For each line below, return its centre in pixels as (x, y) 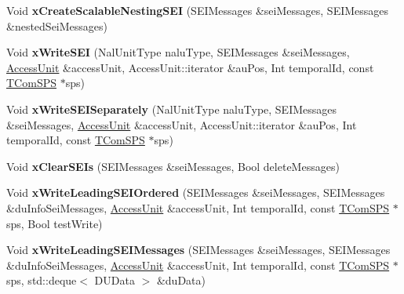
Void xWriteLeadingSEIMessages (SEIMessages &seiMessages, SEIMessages (198, 250)
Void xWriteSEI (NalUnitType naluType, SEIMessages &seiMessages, (178, 52)
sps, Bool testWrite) (55, 223)
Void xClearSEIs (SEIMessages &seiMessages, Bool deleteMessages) (173, 166)
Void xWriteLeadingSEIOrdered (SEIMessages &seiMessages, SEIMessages (196, 192)
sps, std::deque (42, 280)
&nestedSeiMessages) (57, 25)
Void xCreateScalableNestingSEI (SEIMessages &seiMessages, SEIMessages (198, 10)
